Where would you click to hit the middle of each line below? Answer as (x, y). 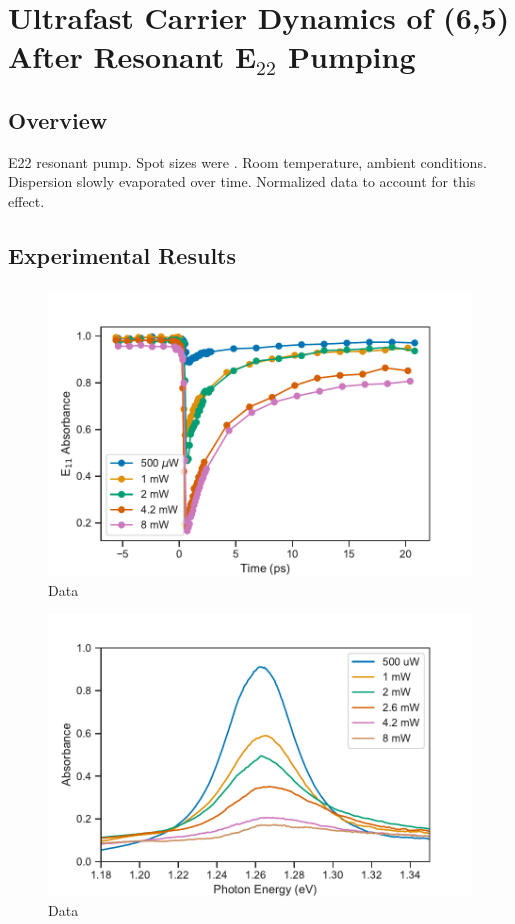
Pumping (351, 56)
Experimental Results (122, 254)
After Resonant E (132, 56)
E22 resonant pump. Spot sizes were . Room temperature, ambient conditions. (247, 161)
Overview (58, 119)
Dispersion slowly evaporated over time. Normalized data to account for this (242, 181)
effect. (26, 200)
